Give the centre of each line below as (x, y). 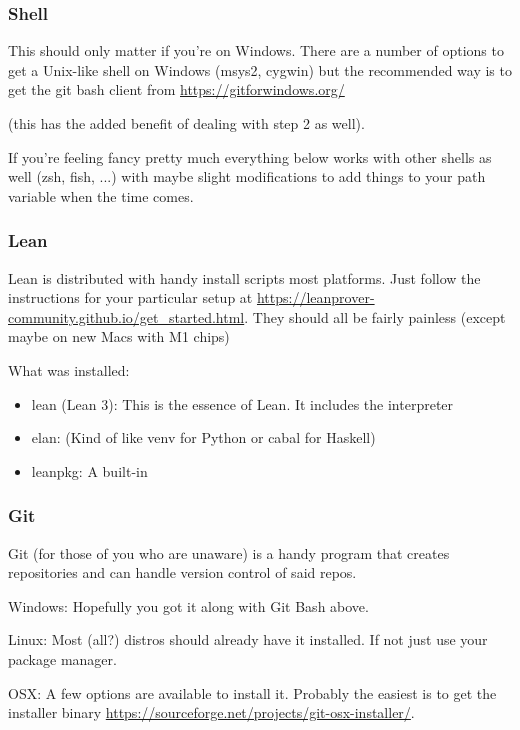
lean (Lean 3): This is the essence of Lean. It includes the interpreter (242, 403)
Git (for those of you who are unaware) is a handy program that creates (229, 552)
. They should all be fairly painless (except (375, 316)
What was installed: (69, 369)
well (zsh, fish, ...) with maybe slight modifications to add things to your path (247, 176)
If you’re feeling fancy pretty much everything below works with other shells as (250, 156)
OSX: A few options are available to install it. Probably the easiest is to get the (252, 692)
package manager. (62, 658)
